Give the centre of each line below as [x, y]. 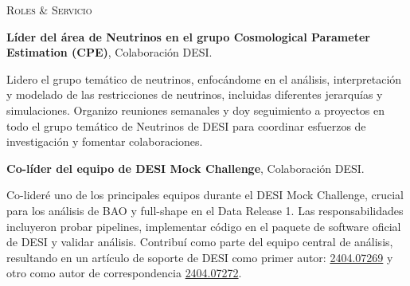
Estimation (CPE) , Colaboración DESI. [109, 52]
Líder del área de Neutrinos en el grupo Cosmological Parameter [188, 36]
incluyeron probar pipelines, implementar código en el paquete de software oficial [204, 226]
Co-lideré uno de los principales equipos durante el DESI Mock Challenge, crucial [205, 195]
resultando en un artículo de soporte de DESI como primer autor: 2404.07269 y [200, 257]
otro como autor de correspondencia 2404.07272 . [124, 273]
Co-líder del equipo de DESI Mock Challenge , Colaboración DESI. [185, 168]
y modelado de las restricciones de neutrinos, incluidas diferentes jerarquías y [195, 94]
